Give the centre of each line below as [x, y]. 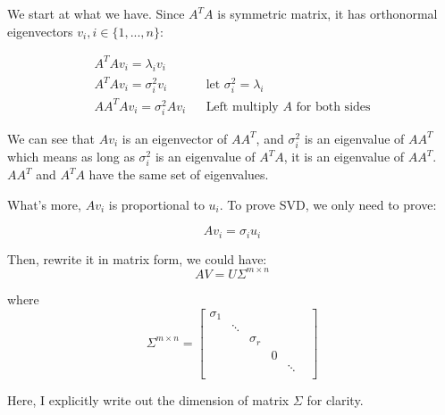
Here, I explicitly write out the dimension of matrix [148, 399]
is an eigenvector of [175, 138]
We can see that [51, 138]
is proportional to [156, 204]
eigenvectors [40, 31]
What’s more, [44, 204]
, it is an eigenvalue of [344, 157]
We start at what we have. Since [96, 13]
